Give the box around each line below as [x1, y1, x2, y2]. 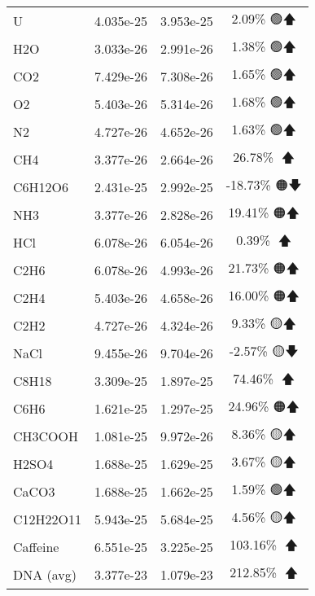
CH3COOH [13, 426, 79, 445]
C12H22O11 [13, 509, 82, 528]
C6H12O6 [13, 177, 69, 196]
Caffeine [13, 537, 59, 556]
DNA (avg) [13, 564, 77, 584]
